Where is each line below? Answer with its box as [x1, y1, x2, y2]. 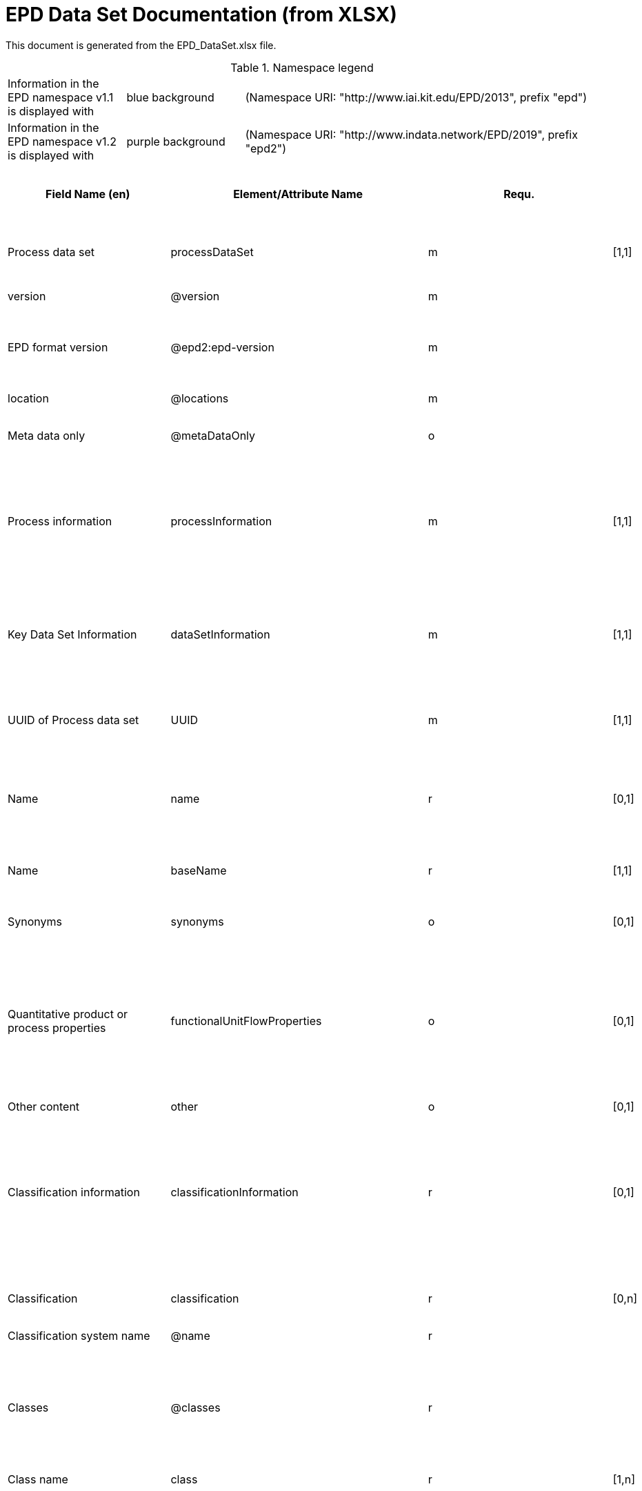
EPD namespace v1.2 [8, 134, 117, 148]
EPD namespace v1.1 [8, 90, 114, 104]
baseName [170, 863, 227, 877]
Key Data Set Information [8, 627, 137, 641]
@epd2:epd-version [170, 340, 274, 354]
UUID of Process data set [8, 712, 139, 727]
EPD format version [8, 340, 108, 354]
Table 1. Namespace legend [230, 60, 374, 75]
